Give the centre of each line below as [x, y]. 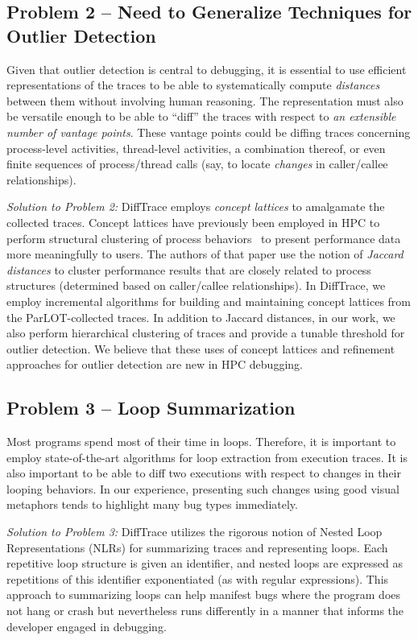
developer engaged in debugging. [87, 626]
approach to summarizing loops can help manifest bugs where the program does [204, 595]
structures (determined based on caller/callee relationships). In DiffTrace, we [196, 285]
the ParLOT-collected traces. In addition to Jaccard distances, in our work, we [201, 317]
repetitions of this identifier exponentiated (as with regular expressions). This [198, 578]
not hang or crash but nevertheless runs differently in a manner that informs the [205, 611]
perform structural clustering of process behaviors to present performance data [204, 238]
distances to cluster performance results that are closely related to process [189, 269]
